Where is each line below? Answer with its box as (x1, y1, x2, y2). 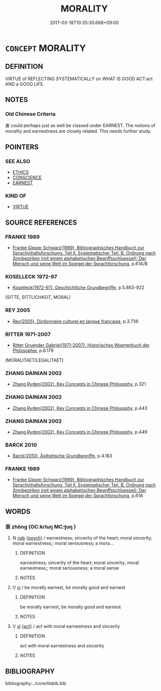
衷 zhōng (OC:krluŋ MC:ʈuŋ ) (5, 523, 76, 530)
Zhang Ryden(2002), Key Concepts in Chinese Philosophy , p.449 (12, 429, 147, 435)
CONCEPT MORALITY (5, 42, 86, 54)
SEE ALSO (5, 157, 31, 164)
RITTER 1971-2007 (5, 330, 51, 337)
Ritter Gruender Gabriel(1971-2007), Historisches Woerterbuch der (12, 342, 150, 348)
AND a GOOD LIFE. (5, 81, 45, 87)
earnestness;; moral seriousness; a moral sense (20, 565, 119, 571)
